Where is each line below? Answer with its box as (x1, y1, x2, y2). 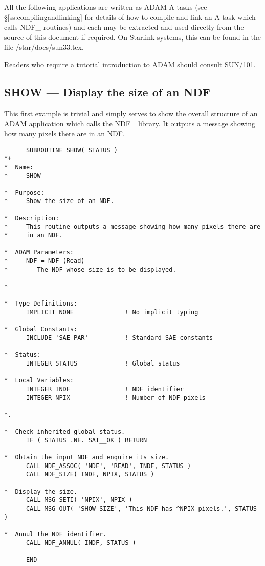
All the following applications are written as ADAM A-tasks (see (4, 2, 207, 12)
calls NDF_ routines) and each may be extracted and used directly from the (4, 22, 244, 32)
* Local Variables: (4, 377, 74, 385)
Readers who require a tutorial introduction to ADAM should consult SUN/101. (4, 58, 256, 69)
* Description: (4, 214, 59, 222)
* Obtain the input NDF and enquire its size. (4, 454, 169, 461)
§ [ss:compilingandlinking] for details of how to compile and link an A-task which (4, 11, 256, 22)
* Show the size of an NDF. (4, 197, 114, 205)
